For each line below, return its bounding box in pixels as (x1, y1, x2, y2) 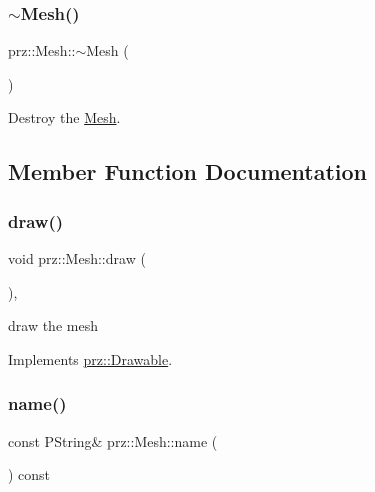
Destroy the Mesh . (8, 107, 121, 128)
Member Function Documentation (8, 156, 368, 187)
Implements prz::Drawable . (8, 348, 173, 369)
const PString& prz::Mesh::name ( (8, 430, 218, 451)
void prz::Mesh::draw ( (8, 248, 146, 268)
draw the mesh (8, 315, 98, 336)
